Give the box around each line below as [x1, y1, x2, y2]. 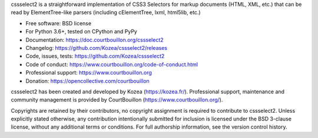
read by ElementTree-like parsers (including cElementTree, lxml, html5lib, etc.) [11, 9, 201, 16]
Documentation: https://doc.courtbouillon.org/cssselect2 [25, 36, 164, 43]
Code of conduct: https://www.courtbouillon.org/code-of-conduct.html [25, 60, 198, 68]
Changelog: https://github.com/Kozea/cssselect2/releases [25, 44, 168, 51]
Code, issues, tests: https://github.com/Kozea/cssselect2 [25, 53, 165, 60]
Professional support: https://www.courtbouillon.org [25, 69, 153, 76]
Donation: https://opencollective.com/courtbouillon [25, 77, 150, 85]
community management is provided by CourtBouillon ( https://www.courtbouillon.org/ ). [11, 96, 223, 103]
